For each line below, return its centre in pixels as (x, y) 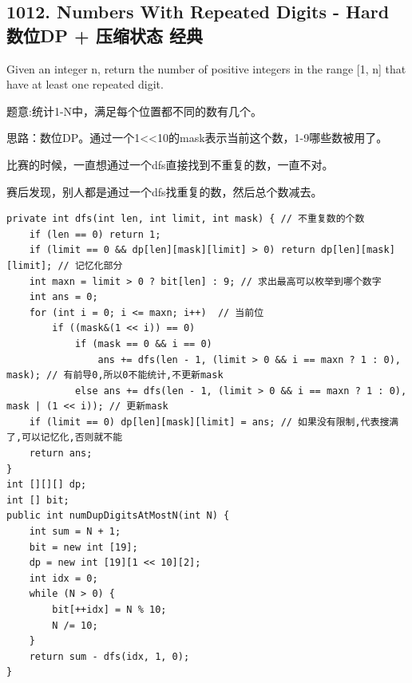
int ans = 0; (63, 297)
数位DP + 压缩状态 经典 (105, 35)
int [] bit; (38, 500)
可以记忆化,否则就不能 (72, 438)
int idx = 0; (63, 578)
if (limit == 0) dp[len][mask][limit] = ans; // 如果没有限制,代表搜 (209, 422)
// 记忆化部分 (90, 265)
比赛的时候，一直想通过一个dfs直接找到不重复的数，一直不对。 (170, 164)
